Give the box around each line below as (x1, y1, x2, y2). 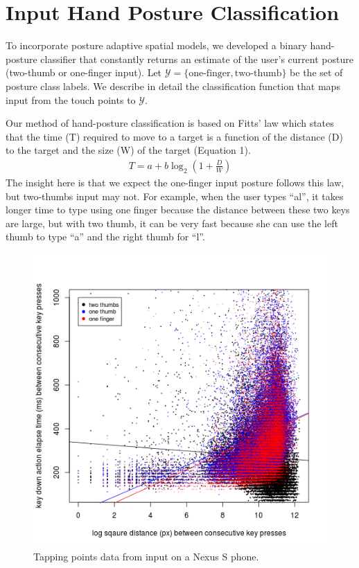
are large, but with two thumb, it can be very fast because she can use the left (6, 215, 338, 230)
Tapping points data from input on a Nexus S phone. (33, 549, 259, 564)
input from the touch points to (6, 92, 136, 107)
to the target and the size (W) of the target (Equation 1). (6, 143, 251, 157)
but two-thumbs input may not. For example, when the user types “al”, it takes (6, 188, 344, 203)
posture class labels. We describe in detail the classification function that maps (6, 78, 340, 93)
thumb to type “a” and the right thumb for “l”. (6, 229, 205, 244)
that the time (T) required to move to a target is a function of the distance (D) (6, 129, 343, 143)
